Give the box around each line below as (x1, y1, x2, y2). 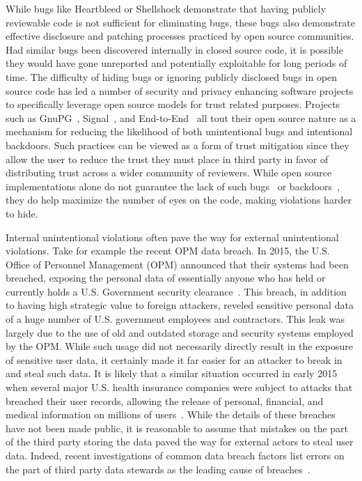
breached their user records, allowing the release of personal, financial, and (6, 393, 324, 408)
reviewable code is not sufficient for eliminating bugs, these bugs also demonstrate (6, 15, 355, 29)
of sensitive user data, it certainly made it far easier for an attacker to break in (6, 352, 343, 367)
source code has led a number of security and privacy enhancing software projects (6, 83, 354, 98)
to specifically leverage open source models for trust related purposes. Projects (6, 97, 340, 112)
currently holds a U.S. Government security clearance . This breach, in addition (6, 284, 347, 298)
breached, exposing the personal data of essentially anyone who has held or (6, 270, 326, 285)
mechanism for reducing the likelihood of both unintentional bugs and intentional (6, 124, 353, 139)
